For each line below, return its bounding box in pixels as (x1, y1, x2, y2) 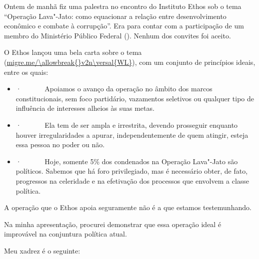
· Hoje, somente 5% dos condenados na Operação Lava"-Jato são (15, 156, 238, 166)
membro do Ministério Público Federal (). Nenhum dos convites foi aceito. (4, 30, 231, 40)
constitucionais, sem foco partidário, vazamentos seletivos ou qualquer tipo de (15, 93, 254, 103)
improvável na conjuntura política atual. (4, 229, 127, 239)
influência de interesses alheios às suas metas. (15, 103, 154, 113)
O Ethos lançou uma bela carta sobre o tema (4, 47, 142, 57)
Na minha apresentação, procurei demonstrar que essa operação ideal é (4, 219, 221, 229)
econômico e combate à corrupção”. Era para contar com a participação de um (4, 20, 244, 31)
